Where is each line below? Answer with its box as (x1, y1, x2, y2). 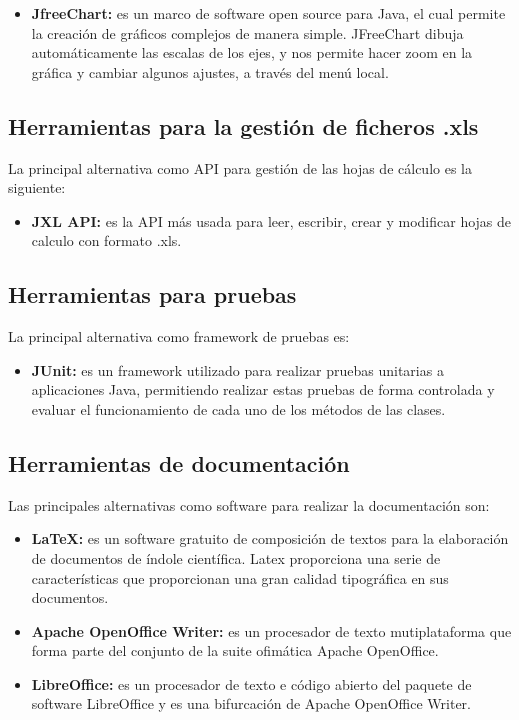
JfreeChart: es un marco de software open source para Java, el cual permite (31, 3, 506, 23)
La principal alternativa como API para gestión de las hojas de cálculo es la (8, 157, 472, 178)
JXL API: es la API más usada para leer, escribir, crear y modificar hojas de (31, 210, 512, 231)
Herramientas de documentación (8, 447, 350, 478)
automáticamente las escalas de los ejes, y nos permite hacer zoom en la (31, 42, 473, 63)
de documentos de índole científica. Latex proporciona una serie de (31, 547, 441, 568)
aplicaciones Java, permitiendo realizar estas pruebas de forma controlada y (31, 379, 495, 400)
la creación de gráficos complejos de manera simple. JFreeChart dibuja (31, 22, 464, 43)
